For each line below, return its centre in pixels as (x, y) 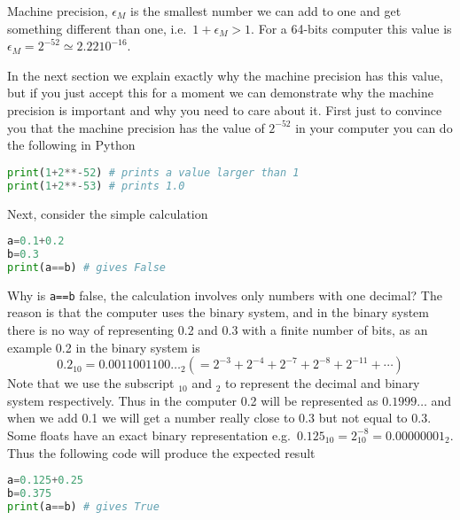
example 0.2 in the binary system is (104, 347)
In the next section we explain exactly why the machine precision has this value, (225, 75)
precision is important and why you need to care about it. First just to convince (225, 109)
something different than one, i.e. (97, 28)
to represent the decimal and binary (322, 383)
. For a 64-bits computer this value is (351, 28)
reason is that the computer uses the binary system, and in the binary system (218, 312)
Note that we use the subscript (91, 383)
